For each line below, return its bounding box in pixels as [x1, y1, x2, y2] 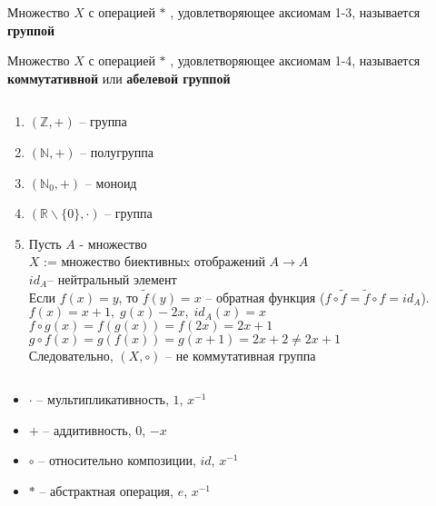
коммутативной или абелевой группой [7, 68, 231, 87]
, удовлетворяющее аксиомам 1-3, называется [170, 3, 421, 21]
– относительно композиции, [38, 451, 196, 470]
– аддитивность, [43, 420, 132, 439]
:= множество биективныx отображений [44, 252, 265, 271]
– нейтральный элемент [47, 269, 177, 288]
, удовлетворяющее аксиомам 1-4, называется [170, 51, 421, 70]
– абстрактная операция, [39, 481, 173, 500]
